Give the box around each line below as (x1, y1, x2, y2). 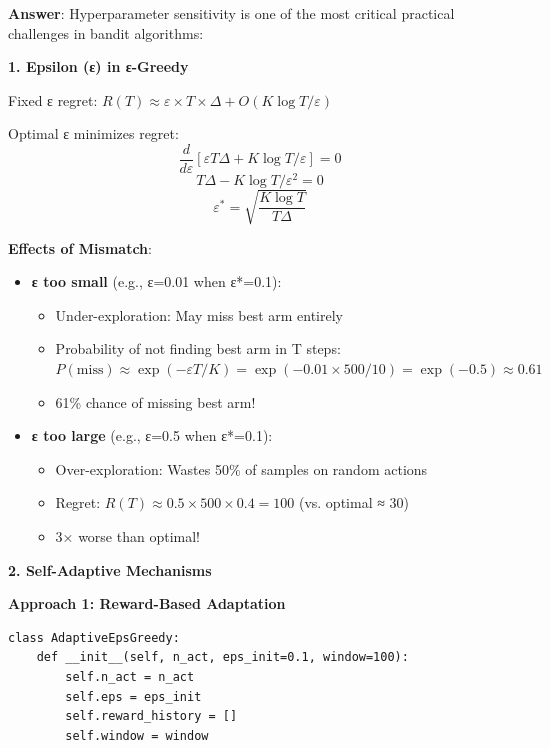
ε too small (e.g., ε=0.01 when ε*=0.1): (31, 271, 282, 292)
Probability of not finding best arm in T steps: (55, 338, 341, 359)
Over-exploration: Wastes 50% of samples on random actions (55, 458, 428, 479)
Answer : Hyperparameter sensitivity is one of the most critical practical (8, 3, 455, 23)
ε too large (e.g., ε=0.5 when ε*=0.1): (31, 425, 273, 446)
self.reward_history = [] (65, 709, 238, 724)
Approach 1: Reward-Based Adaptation (8, 593, 286, 614)
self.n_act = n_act (65, 669, 195, 684)
